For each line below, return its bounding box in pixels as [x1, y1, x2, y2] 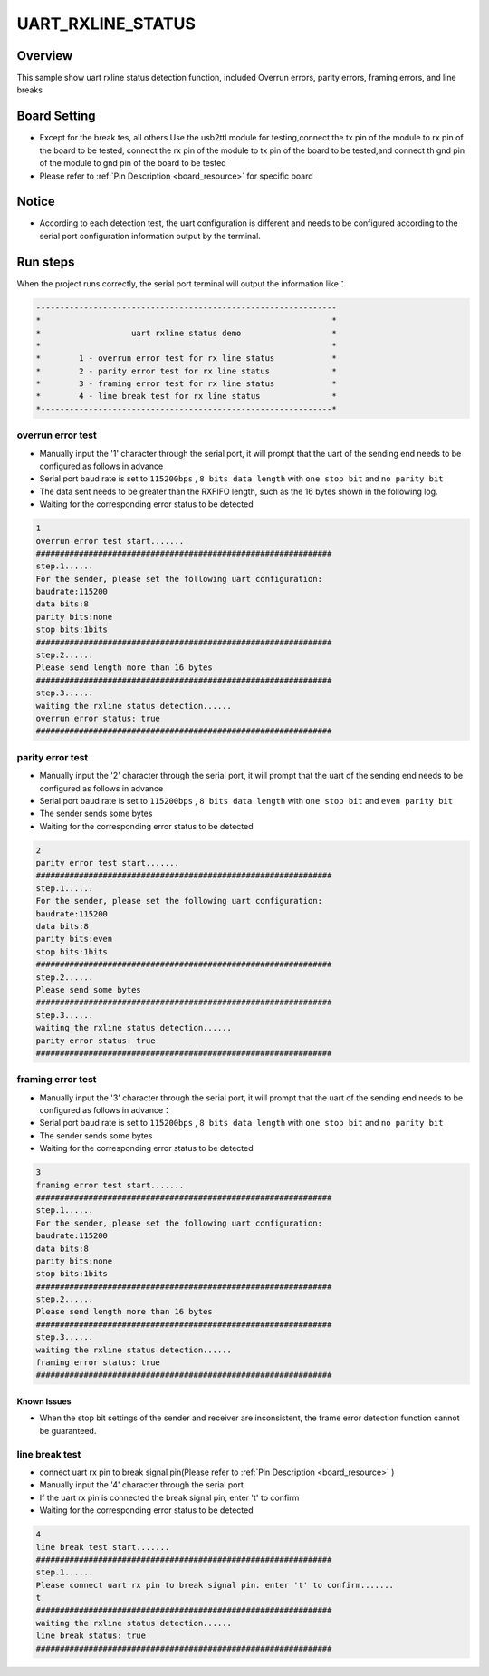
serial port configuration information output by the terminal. [39, 230, 262, 241]
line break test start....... [35, 1542, 170, 1552]
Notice [16, 194, 56, 209]
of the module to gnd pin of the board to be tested [39, 158, 226, 169]
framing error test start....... [35, 1179, 185, 1190]
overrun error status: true [35, 712, 160, 723]
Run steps [16, 254, 75, 269]
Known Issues [16, 1396, 72, 1407]
